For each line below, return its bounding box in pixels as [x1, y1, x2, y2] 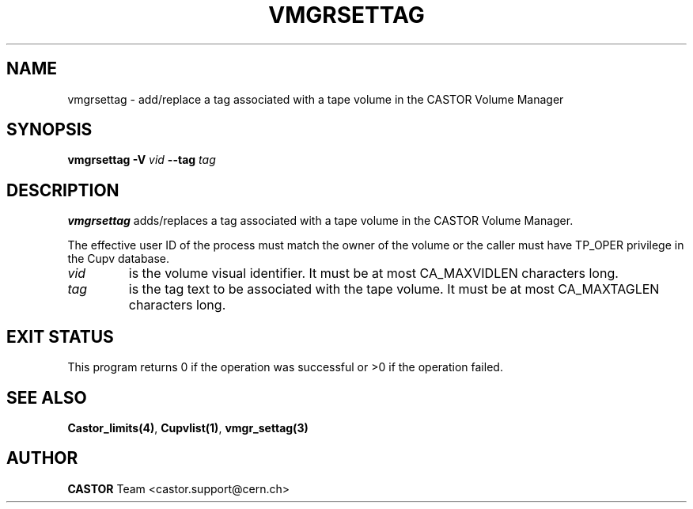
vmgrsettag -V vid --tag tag [67, 153, 216, 167]
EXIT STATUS [6, 326, 114, 347]
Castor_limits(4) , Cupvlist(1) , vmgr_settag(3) [67, 420, 309, 435]
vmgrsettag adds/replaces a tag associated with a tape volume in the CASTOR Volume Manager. [67, 214, 574, 228]
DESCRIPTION [6, 180, 119, 200]
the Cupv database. [67, 252, 170, 266]
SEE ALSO [6, 387, 87, 408]
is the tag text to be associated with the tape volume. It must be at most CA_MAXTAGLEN [128, 281, 660, 298]
